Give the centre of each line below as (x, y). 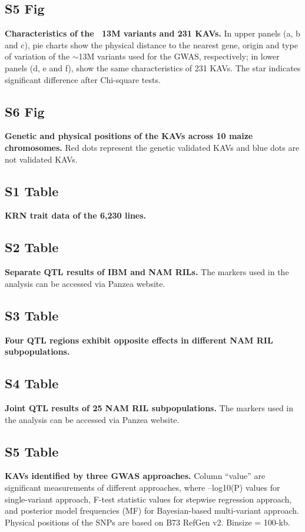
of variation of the (37, 56)
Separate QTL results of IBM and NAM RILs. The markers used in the (147, 272)
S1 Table (32, 191)
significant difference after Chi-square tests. (83, 79)
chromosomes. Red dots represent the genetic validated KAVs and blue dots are (152, 147)
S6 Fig (25, 111)
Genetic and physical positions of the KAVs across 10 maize (129, 136)
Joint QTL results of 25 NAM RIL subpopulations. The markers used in (149, 407)
